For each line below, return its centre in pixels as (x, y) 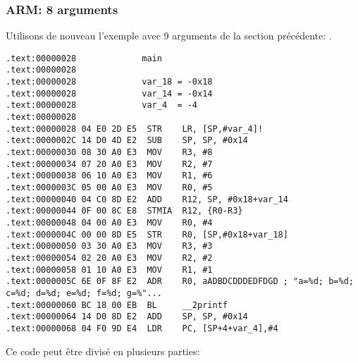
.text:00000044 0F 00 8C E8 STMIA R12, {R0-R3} (124, 211)
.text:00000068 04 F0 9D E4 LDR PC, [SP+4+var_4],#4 (142, 328)
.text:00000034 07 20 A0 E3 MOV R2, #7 (109, 164)
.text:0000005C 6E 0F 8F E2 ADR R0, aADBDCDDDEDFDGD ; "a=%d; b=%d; (180, 282)
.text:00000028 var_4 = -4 (102, 105)
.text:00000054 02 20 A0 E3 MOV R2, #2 (109, 258)
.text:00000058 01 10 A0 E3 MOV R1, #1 (109, 270)
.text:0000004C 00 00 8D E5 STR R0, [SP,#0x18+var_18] (147, 234)
